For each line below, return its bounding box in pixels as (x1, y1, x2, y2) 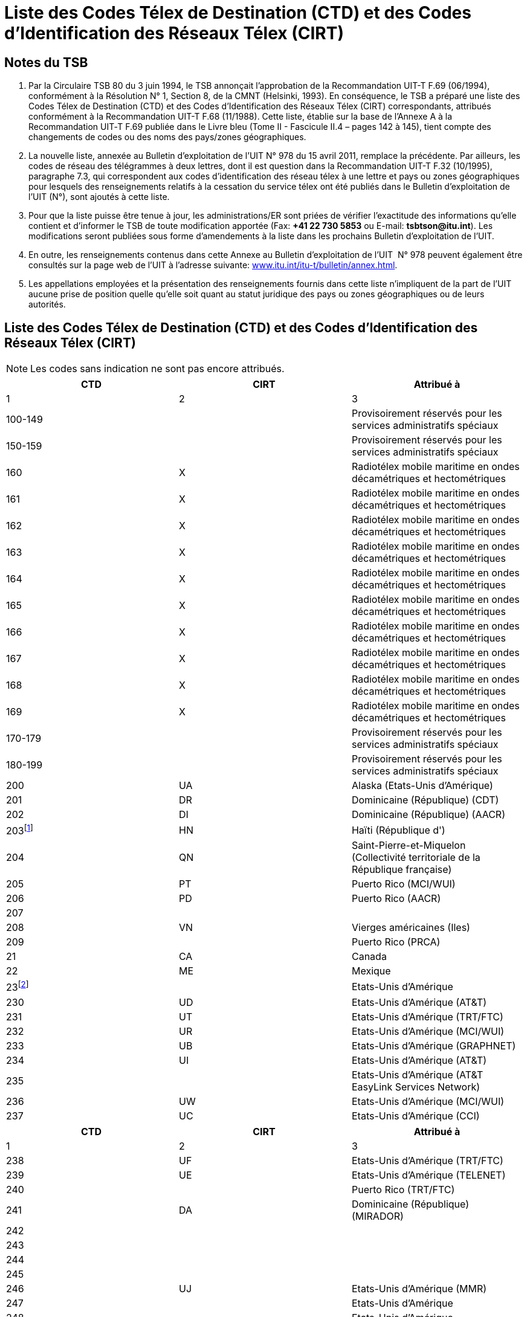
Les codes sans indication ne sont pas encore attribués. (30, 362, 285, 375)
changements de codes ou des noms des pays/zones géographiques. (28, 132, 306, 143)
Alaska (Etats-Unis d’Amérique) (351, 779, 493, 792)
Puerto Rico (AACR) (351, 892, 441, 905)
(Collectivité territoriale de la (351, 851, 480, 864)
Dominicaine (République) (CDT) (351, 794, 499, 807)
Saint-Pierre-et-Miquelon (351, 839, 466, 852)
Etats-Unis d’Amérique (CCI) (351, 1109, 480, 1122)
